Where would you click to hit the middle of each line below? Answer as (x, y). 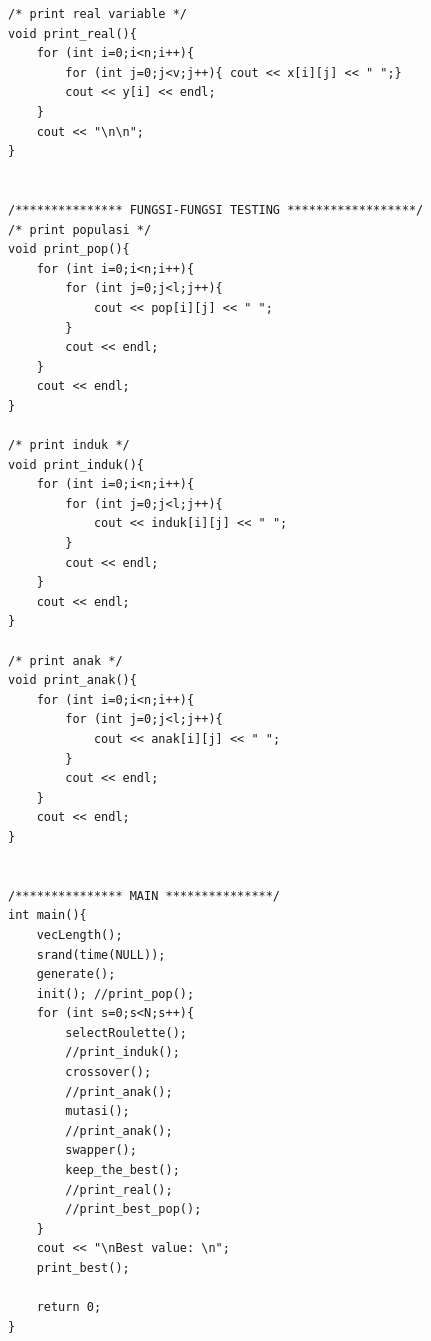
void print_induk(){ (76, 464)
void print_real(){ (72, 33)
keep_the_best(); (122, 1170)
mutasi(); (97, 1111)
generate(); (76, 974)
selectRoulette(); (126, 1032)
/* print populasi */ (80, 229)
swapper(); (101, 1150)
